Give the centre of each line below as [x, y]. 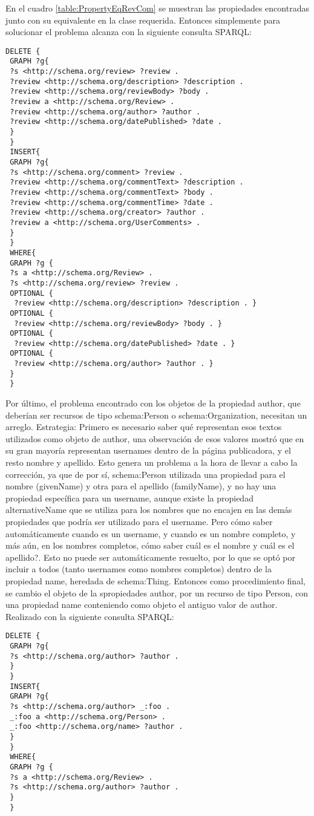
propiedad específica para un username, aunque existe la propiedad [129, 498]
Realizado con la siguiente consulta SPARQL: [90, 616]
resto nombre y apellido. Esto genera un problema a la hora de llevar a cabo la [152, 462]
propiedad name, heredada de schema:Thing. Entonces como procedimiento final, [155, 581]
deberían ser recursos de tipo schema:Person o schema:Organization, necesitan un [156, 415]
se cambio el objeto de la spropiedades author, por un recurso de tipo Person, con [157, 592]
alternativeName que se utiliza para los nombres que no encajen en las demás [149, 510]
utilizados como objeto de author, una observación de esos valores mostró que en [155, 438]
